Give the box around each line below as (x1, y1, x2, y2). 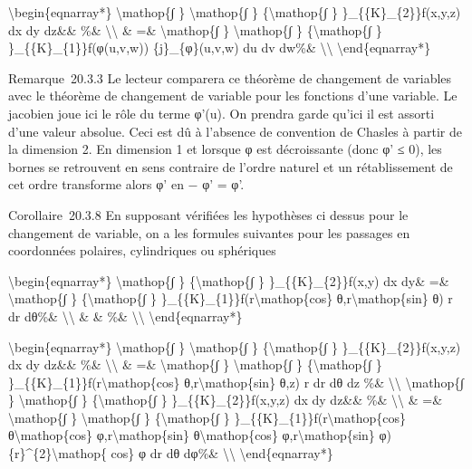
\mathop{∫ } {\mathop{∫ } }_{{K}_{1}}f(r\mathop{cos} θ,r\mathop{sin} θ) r (8, 289, 453, 308)
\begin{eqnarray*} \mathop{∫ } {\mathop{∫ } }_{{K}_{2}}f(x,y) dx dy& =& (8, 271, 449, 290)
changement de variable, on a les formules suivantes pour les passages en (8, 223, 410, 242)
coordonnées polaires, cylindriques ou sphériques (8, 241, 276, 260)
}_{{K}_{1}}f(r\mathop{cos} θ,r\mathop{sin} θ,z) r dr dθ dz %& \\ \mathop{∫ (8, 372, 465, 391)
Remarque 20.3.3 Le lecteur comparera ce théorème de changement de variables (8, 68, 452, 87)
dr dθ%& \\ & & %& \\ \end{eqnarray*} (8, 306, 243, 325)
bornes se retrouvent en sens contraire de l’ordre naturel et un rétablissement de (8, 157, 453, 176)
